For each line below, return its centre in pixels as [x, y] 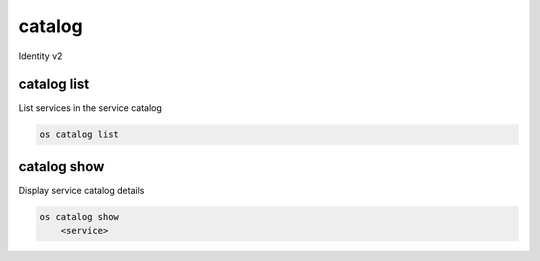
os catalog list [79, 134]
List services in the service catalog [90, 108]
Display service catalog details [81, 190]
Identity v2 [40, 56]
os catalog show [79, 216]
